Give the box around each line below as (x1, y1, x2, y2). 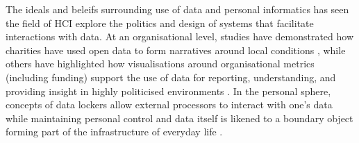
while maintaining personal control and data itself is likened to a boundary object (6, 110, 353, 125)
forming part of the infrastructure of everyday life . (6, 124, 223, 139)
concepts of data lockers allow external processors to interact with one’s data (6, 97, 333, 112)
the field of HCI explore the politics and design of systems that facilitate (6, 15, 314, 30)
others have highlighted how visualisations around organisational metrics (6, 56, 315, 71)
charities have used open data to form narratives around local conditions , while (6, 42, 346, 57)
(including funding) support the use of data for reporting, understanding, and (6, 69, 336, 84)
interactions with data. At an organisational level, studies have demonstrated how (6, 29, 354, 44)
